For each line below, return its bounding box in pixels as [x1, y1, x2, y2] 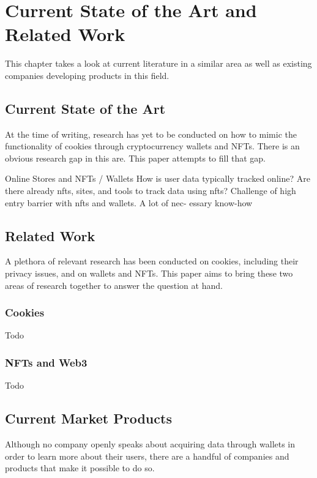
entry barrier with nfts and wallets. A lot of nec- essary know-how [5, 196, 253, 209]
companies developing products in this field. [5, 69, 170, 81]
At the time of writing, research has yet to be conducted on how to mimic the [5, 127, 297, 140]
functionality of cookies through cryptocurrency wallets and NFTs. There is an [5, 140, 300, 152]
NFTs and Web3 [5, 354, 88, 370]
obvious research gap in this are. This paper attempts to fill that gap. [5, 151, 266, 164]
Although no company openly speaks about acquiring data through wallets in [5, 438, 296, 450]
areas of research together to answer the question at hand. [5, 278, 223, 291]
